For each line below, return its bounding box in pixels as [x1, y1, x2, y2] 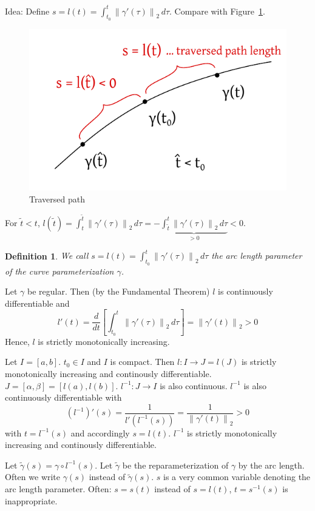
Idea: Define [5, 4, 50, 17]
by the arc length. [238, 458, 305, 471]
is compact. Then [110, 355, 175, 368]
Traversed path [29, 192, 85, 205]
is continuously [218, 285, 273, 298]
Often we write [5, 470, 61, 483]
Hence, [5, 335, 30, 347]
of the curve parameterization [5, 264, 114, 277]
